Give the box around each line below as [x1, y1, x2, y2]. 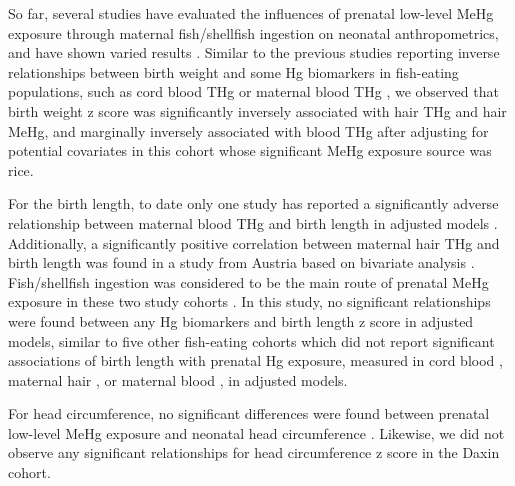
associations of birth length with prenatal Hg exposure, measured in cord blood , [8, 350, 503, 371]
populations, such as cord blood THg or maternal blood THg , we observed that [8, 81, 499, 102]
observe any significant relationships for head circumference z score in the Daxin [8, 442, 500, 463]
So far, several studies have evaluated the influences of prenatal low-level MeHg [8, 3, 494, 23]
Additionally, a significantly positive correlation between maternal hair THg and [8, 232, 500, 253]
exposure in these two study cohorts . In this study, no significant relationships [8, 291, 491, 312]
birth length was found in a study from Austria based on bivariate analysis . [8, 252, 475, 273]
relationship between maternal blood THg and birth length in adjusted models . [8, 212, 498, 233]
